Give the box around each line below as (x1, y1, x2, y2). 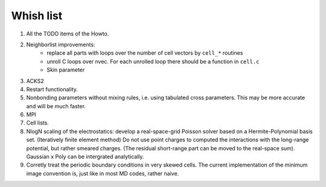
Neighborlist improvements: (26, 41, 95, 48)
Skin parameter (46, 66, 85, 73)
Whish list (11, 9, 63, 22)
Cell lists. (26, 119, 50, 126)
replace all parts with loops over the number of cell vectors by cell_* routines (46, 49, 243, 57)
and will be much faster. (26, 102, 86, 109)
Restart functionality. (26, 85, 78, 93)
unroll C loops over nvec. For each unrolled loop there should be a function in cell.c (46, 58, 260, 65)
